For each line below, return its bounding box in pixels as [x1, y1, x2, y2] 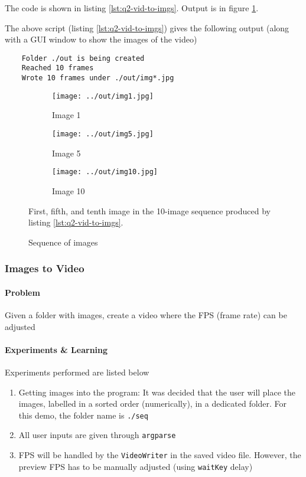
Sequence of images [28, 236, 98, 248]
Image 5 [52, 146, 81, 159]
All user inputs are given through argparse [18, 429, 176, 441]
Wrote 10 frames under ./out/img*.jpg [21, 74, 174, 83]
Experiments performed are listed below [5, 365, 149, 378]
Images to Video [5, 261, 84, 276]
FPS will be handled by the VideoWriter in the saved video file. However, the [18, 449, 301, 460]
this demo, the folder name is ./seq [18, 409, 148, 421]
